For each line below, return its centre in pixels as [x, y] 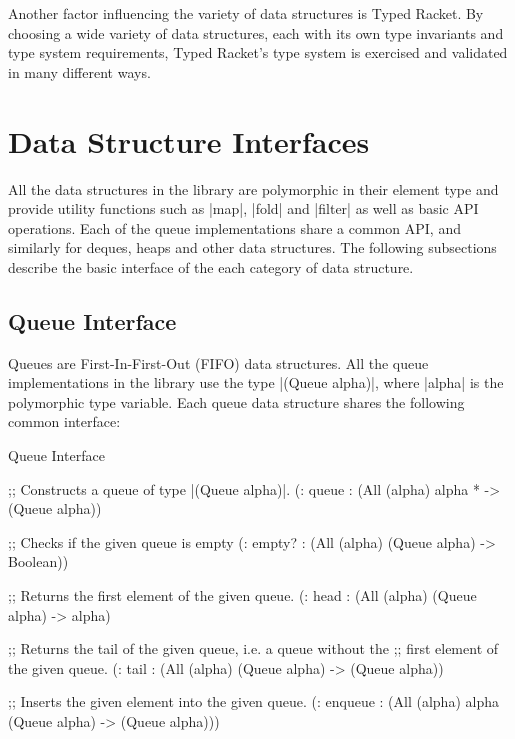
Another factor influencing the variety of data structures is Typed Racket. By [246, 13]
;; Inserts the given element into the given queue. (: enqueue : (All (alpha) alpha [253, 701]
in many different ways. [79, 71]
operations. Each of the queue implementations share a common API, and [234, 227]
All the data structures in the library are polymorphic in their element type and [253, 188]
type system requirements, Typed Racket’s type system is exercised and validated [258, 52]
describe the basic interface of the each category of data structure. [211, 266]
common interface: [64, 421]
